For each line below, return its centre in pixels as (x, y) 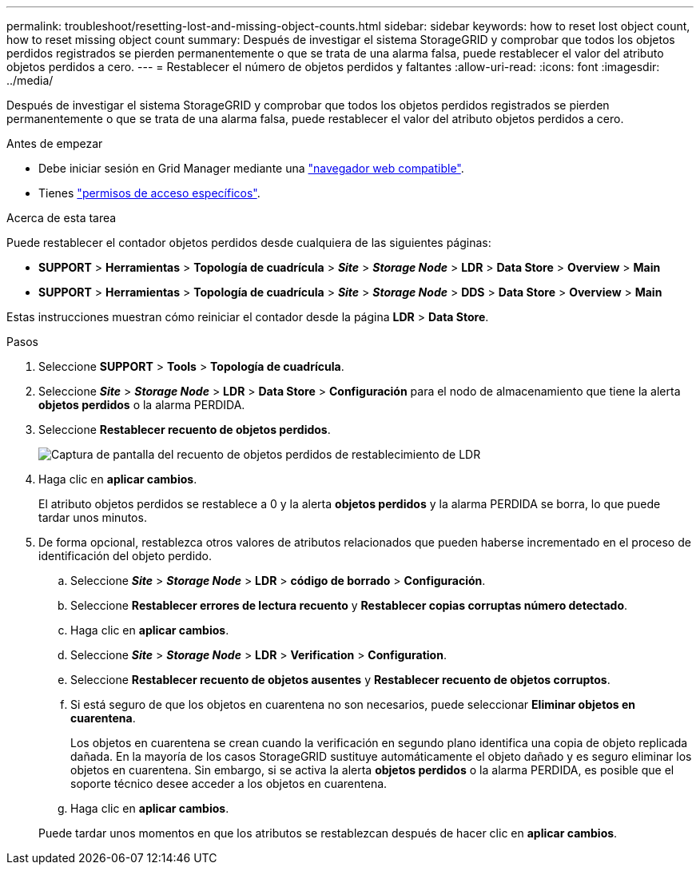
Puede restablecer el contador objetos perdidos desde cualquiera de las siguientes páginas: (249, 243)
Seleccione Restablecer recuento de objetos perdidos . (185, 430)
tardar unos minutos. (93, 517)
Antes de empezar (55, 143)
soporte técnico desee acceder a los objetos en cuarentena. (229, 784)
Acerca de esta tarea (62, 218)
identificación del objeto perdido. (125, 556)
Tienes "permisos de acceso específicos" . (149, 193)
